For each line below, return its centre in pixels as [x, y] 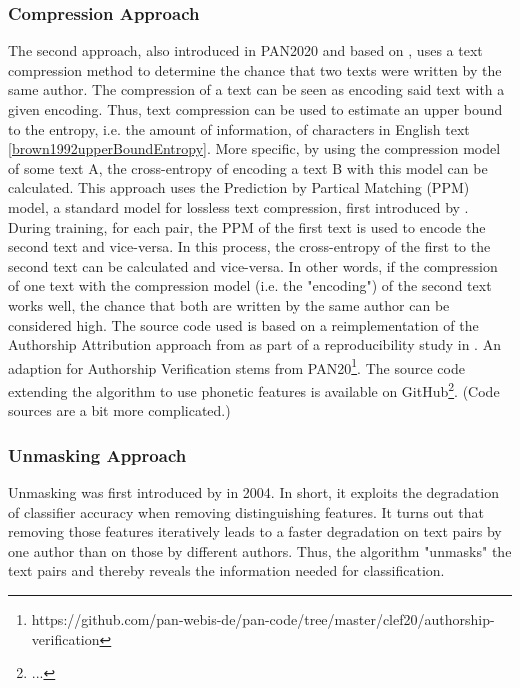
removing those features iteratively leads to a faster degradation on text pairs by [255, 531]
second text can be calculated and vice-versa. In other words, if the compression [253, 265]
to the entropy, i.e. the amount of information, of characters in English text [239, 128]
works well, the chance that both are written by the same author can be [229, 304]
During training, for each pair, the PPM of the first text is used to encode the [247, 226]
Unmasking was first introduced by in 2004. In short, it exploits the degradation [253, 492]
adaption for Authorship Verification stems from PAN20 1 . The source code [236, 366]
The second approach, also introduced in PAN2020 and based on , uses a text [245, 50]
